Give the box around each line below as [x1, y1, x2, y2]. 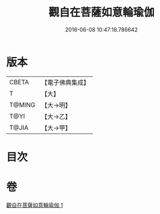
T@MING [9, 101, 36, 109]
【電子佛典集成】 [41, 78, 90, 87]
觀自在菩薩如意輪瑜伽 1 [6, 201, 63, 209]
